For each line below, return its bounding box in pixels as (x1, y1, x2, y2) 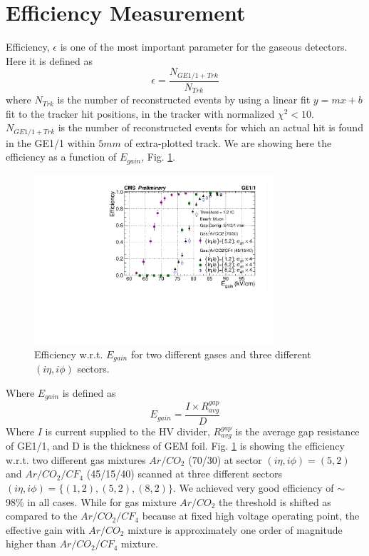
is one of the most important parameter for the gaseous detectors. (60, 39, 348, 54)
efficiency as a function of (6, 149, 117, 164)
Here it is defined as (6, 53, 93, 68)
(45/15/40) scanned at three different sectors (86, 466, 282, 481)
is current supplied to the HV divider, (45, 423, 210, 438)
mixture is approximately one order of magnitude (128, 522, 343, 537)
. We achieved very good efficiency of (172, 480, 334, 495)
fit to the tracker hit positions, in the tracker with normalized (6, 106, 275, 121)
